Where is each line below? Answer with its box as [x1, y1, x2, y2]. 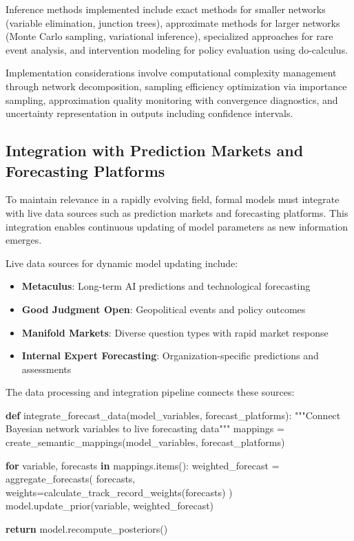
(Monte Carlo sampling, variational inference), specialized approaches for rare [6, 29, 333, 43]
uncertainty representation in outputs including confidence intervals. [6, 106, 293, 120]
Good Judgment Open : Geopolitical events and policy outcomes [21, 301, 306, 316]
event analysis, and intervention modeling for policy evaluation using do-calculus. [6, 42, 348, 56]
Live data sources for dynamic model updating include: [6, 255, 238, 270]
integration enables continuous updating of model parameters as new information [6, 219, 348, 233]
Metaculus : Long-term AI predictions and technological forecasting [21, 279, 311, 293]
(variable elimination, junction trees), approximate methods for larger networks [6, 15, 340, 30]
